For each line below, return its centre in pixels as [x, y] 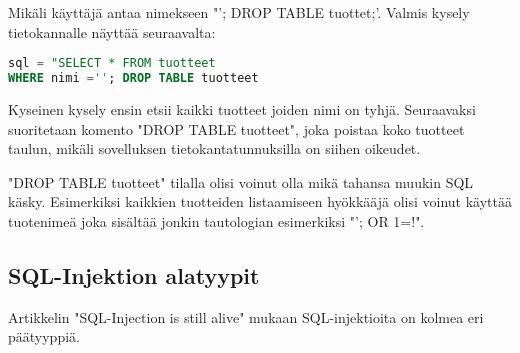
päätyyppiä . [44, 336]
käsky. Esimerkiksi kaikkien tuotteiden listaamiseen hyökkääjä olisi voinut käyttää [260, 201]
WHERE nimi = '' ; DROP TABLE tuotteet [133, 78]
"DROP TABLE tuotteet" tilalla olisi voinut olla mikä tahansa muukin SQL [241, 181]
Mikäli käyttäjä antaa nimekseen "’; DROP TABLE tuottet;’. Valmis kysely [239, 12]
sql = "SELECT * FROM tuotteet [112, 63]
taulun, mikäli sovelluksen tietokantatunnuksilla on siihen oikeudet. [214, 148]
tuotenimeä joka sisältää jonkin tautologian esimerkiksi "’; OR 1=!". [216, 220]
